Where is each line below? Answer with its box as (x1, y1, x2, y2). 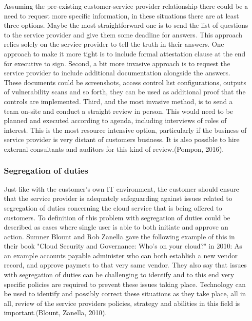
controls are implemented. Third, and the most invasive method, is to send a (4, 96, 233, 106)
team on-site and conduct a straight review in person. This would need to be (4, 106, 233, 116)
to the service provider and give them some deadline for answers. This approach (4, 29, 243, 39)
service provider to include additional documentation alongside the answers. (4, 68, 231, 78)
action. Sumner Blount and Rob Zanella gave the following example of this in (4, 231, 235, 241)
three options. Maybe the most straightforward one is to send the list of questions (4, 20, 248, 30)
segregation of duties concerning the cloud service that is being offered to (4, 202, 222, 213)
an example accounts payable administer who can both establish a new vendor (4, 250, 238, 260)
